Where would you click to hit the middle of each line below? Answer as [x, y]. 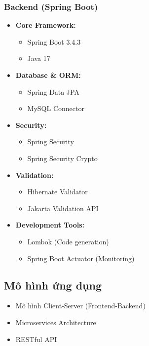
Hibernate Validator [57, 192]
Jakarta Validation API [63, 208]
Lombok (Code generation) [68, 241]
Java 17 [39, 58]
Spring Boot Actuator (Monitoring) [81, 258]
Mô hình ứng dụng [53, 285]
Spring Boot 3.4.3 [54, 41]
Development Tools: [50, 225]
